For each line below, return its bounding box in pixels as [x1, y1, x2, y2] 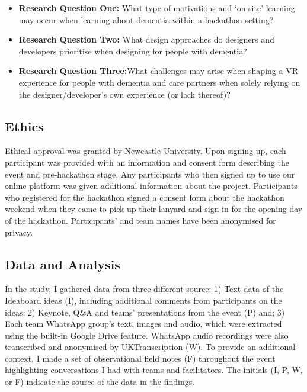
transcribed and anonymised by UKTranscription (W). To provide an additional [5, 340, 296, 353]
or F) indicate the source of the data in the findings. [5, 375, 195, 388]
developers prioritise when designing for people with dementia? [18, 44, 247, 57]
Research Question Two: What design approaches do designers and [18, 33, 274, 46]
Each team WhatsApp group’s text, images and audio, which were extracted [5, 317, 282, 330]
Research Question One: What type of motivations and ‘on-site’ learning [18, 2, 295, 14]
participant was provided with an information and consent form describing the [5, 156, 289, 168]
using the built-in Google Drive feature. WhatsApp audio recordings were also [5, 329, 289, 341]
